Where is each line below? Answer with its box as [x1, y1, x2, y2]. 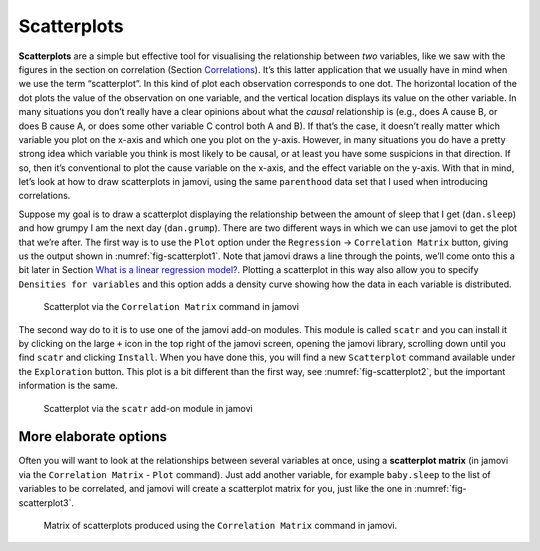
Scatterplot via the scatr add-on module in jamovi [43, 402, 254, 414]
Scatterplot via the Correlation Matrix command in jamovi [43, 301, 300, 313]
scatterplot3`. [18, 496, 75, 509]
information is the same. [18, 380, 119, 392]
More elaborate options [18, 428, 168, 445]
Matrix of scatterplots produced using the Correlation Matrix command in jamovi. [43, 520, 398, 531]
